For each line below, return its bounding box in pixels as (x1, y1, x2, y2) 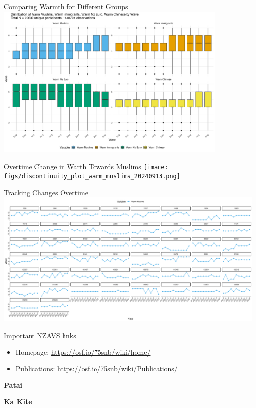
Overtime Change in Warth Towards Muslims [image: (4, 161, 168, 171)
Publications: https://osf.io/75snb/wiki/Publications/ (15, 363, 178, 374)
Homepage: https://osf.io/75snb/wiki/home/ (15, 346, 151, 357)
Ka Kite (4, 396, 32, 407)
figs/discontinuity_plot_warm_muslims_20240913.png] (4, 173, 180, 180)
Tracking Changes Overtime (4, 187, 88, 197)
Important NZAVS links (4, 330, 76, 340)
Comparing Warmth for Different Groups (4, 1, 128, 11)
